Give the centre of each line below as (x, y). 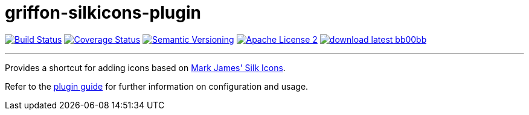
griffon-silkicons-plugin (103, 13)
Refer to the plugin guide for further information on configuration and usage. (157, 86)
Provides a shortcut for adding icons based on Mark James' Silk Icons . (145, 67)
